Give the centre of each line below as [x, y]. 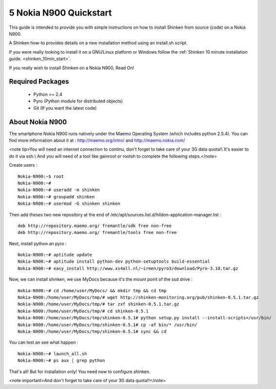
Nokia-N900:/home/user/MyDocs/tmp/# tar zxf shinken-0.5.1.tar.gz [99, 304]
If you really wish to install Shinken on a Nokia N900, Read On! [72, 68]
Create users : [23, 165]
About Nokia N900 [38, 122]
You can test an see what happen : [44, 342]
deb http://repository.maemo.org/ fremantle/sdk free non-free [95, 226]
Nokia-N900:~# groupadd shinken [56, 197]
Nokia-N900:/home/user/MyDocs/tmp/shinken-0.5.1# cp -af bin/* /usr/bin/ [108, 325]
